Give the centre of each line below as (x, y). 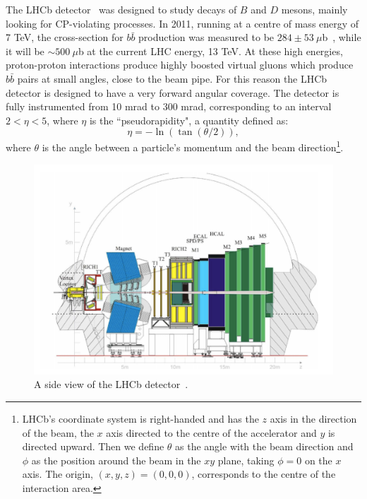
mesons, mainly (314, 9)
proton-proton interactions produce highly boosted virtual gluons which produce (180, 65)
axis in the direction (313, 419)
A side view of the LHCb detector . (111, 384)
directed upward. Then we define (93, 446)
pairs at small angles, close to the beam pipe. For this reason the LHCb (172, 78)
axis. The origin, (58, 474)
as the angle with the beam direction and (264, 446)
